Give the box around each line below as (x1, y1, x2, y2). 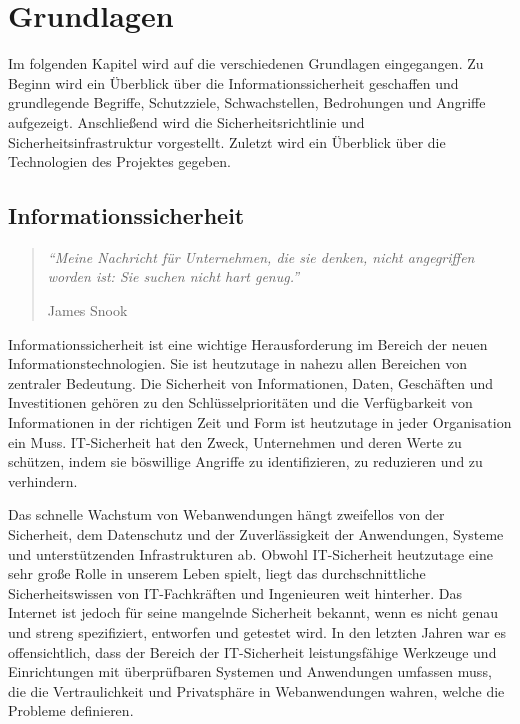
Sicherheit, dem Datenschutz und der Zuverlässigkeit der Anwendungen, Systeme (8, 524, 504, 545)
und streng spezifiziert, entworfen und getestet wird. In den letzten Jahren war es (8, 621, 507, 642)
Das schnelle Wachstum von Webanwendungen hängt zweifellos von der (8, 504, 445, 525)
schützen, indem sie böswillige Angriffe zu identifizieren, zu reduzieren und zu (8, 451, 483, 472)
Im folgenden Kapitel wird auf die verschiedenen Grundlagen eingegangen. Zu (8, 53, 484, 74)
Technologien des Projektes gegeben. (8, 151, 231, 172)
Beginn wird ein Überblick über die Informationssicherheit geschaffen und (8, 72, 459, 93)
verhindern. (8, 470, 78, 491)
